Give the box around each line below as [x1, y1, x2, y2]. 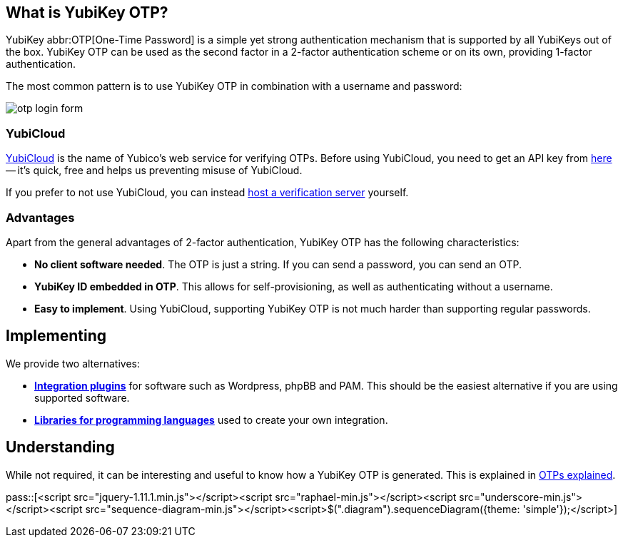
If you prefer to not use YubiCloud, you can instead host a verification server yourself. [6, 186, 409, 199]
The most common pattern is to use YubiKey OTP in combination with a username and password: [6, 80, 462, 93]
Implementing [6, 327, 106, 345]
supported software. [34, 391, 130, 404]
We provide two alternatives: [6, 357, 141, 370]
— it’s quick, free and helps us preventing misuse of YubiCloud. [6, 164, 303, 177]
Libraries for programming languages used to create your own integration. [34, 413, 388, 426]
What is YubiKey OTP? [6, 4, 168, 21]
